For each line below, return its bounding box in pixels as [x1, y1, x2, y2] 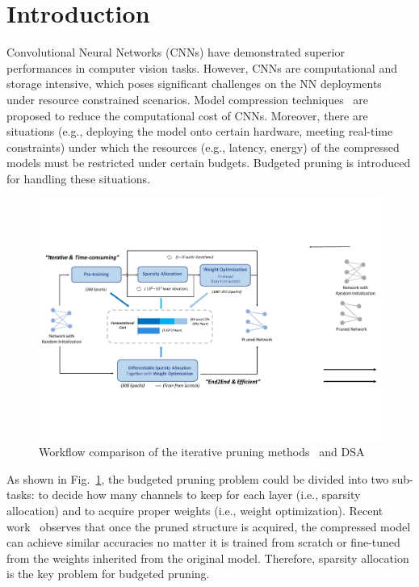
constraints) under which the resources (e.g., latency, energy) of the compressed [6, 138, 400, 155]
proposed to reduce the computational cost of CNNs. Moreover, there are [6, 107, 368, 124]
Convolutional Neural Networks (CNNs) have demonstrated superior [6, 44, 345, 61]
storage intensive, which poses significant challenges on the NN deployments [6, 75, 382, 92]
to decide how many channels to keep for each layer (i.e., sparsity [38, 486, 361, 503]
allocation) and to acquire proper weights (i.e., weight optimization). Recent [6, 501, 383, 518]
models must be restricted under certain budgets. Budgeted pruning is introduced [6, 154, 411, 171]
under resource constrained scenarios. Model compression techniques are [6, 90, 369, 107]
